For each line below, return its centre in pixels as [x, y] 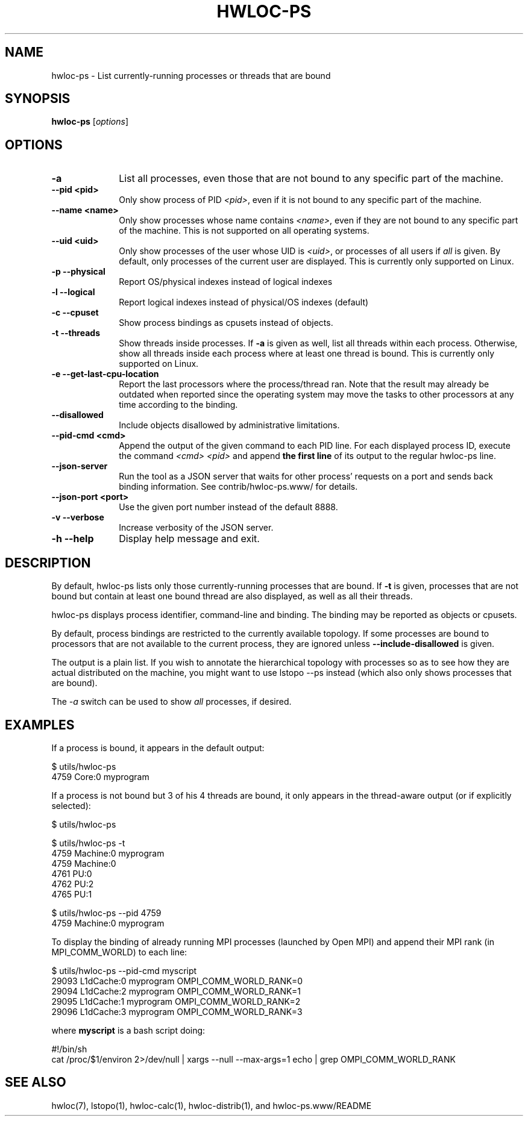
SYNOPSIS [38, 99]
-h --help [73, 539]
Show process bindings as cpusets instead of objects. [226, 323]
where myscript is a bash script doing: [128, 1030]
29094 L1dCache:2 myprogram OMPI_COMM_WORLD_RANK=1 [176, 991]
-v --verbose [78, 517]
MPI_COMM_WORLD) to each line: [119, 952]
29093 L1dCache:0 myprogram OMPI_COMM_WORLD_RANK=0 [177, 981]
